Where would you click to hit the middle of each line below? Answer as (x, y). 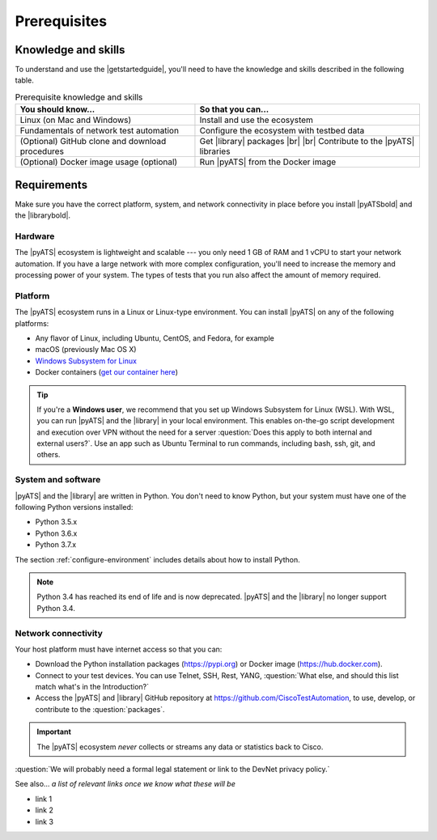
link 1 (44, 799)
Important (54, 732)
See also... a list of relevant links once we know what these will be (125, 784)
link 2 (45, 810)
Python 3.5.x (56, 522)
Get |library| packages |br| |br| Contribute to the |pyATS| (307, 142)
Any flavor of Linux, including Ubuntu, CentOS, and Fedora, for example (155, 338)
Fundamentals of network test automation (100, 131)
